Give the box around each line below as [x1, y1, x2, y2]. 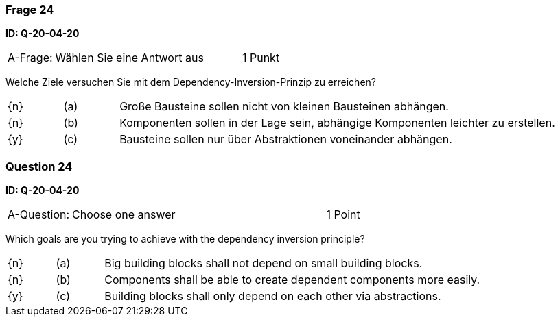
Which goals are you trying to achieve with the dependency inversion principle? [5, 233, 365, 245]
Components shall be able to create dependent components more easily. [104, 273, 480, 287]
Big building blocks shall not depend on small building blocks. [104, 256, 423, 271]
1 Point [326, 208, 360, 222]
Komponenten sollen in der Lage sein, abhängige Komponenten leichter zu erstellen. [119, 116, 555, 130]
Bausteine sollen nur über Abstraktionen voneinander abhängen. [119, 132, 452, 147]
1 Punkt [242, 51, 280, 65]
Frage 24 [5, 3, 54, 16]
